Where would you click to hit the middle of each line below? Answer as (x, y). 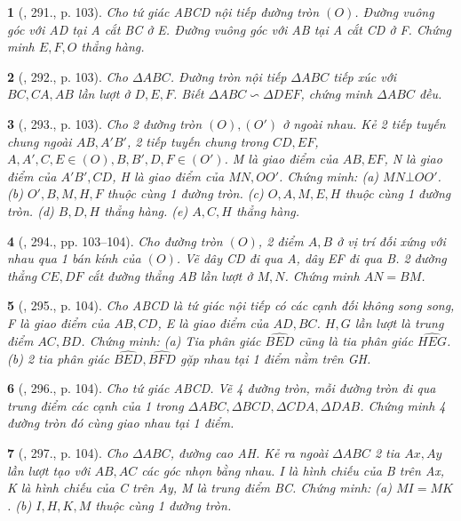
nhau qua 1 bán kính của (74, 258)
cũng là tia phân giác (356, 340)
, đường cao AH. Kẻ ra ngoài (249, 452)
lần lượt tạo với (49, 470)
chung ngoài (40, 141)
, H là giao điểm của (168, 176)
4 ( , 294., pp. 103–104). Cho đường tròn (115, 240)
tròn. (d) (31, 210)
